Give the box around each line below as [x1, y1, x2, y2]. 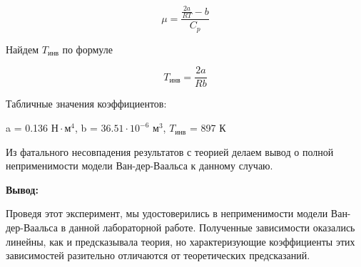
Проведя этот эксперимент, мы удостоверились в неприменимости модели [6, 206, 328, 221]
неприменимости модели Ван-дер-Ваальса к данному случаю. [6, 158, 273, 173]
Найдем [6, 41, 39, 56]
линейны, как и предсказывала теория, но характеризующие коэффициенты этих [6, 234, 355, 248]
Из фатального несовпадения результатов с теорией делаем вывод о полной [6, 144, 334, 159]
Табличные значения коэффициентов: [6, 96, 167, 111]
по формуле [62, 41, 113, 56]
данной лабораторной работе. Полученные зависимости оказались [68, 220, 355, 235]
